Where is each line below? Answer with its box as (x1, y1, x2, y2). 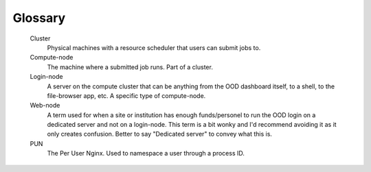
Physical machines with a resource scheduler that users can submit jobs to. (47, 43, 261, 51)
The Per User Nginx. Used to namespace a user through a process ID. (47, 149, 245, 158)
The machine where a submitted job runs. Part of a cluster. (47, 62, 213, 71)
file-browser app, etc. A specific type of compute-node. (47, 91, 206, 99)
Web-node (30, 101, 60, 110)
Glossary (12, 10, 66, 25)
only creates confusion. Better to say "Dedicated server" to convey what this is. (47, 130, 273, 138)
